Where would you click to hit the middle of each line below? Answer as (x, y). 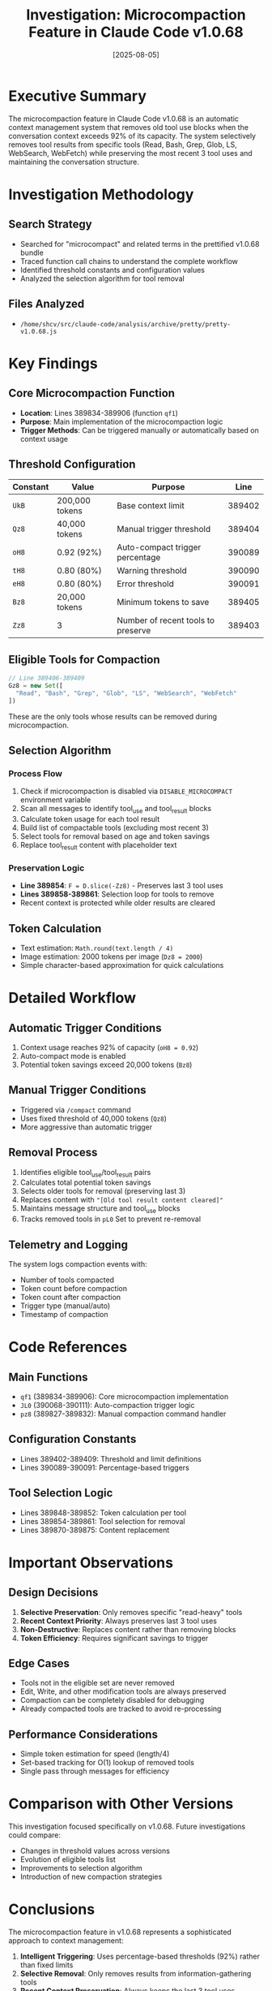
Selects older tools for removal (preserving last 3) (103, 1191)
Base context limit (151, 506)
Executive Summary (78, 96)
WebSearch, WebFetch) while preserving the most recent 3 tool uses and (130, 153)
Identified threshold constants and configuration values (112, 270)
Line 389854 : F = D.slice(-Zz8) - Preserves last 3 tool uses (122, 886)
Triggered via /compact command (75, 1109)
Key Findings (53, 363)
